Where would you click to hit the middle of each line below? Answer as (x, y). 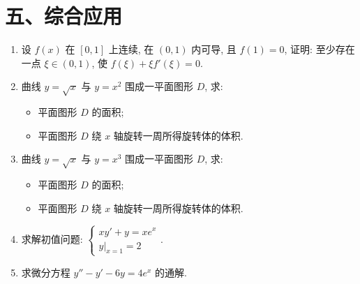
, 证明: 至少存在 (320, 49)
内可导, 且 (214, 49)
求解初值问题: (52, 238)
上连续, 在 (131, 49)
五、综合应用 (64, 16)
